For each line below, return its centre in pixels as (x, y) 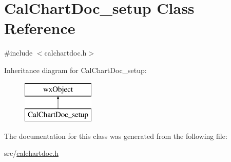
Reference (40, 28)
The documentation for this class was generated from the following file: (116, 136)
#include (18, 53)
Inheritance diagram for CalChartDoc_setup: (75, 70)
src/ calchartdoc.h (31, 153)
